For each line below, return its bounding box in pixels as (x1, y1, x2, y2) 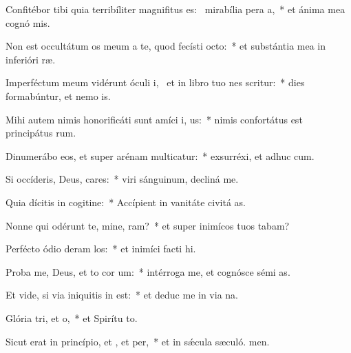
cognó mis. (6, 15, 50, 30)
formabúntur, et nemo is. (6, 88, 111, 103)
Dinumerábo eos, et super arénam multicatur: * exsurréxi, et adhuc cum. (6, 148, 315, 163)
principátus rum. (6, 125, 76, 140)
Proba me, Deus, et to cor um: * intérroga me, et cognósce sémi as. (6, 264, 290, 279)
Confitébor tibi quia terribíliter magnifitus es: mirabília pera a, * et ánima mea (6, 2, 345, 16)
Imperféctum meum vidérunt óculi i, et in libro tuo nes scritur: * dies (6, 75, 305, 90)
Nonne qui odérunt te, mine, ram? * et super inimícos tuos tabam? (6, 218, 290, 232)
